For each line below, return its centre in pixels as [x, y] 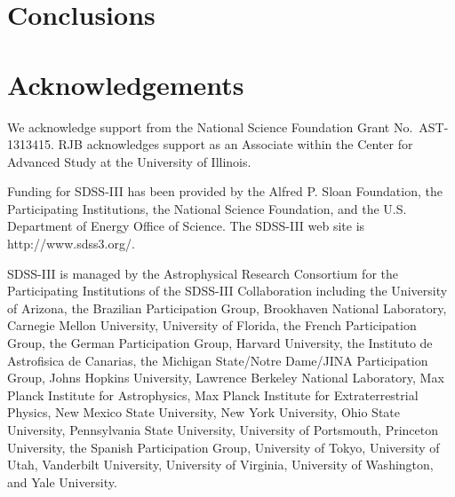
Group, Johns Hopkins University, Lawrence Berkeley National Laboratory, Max [226, 378]
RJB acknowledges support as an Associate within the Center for [235, 144]
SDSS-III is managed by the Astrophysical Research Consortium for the [203, 273]
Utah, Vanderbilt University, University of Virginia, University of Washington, [220, 465]
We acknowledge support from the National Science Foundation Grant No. [210, 126]
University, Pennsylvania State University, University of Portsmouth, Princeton [223, 430]
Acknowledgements [126, 84]
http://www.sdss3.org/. [71, 244]
